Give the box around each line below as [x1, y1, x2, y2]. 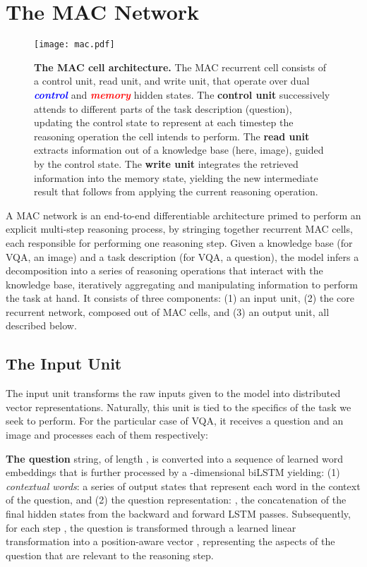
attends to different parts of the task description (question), [34, 101, 292, 116]
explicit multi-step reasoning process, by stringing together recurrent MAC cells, [6, 221, 353, 236]
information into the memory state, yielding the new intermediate [34, 170, 318, 185]
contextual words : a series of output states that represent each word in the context [6, 478, 361, 493]
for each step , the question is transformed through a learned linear [6, 520, 296, 535]
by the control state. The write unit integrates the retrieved [34, 156, 299, 171]
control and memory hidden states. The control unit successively [34, 87, 330, 102]
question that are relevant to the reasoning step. [6, 547, 214, 562]
